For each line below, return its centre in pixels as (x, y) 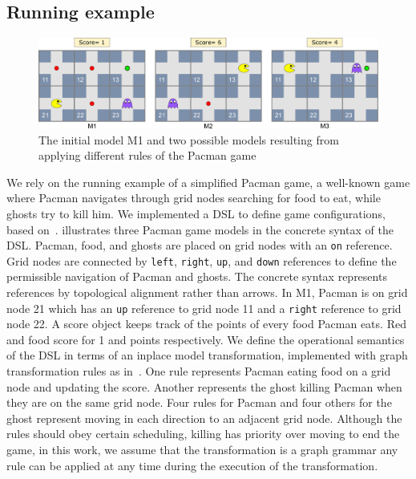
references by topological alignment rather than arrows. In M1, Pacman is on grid (207, 292)
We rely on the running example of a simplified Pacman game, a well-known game (208, 182)
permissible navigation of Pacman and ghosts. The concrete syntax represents (197, 276)
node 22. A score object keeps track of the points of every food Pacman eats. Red (206, 324)
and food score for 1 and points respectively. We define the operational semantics (206, 339)
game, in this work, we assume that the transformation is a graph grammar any (202, 449)
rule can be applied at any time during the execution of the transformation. (192, 465)
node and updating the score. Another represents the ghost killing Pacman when (204, 386)
